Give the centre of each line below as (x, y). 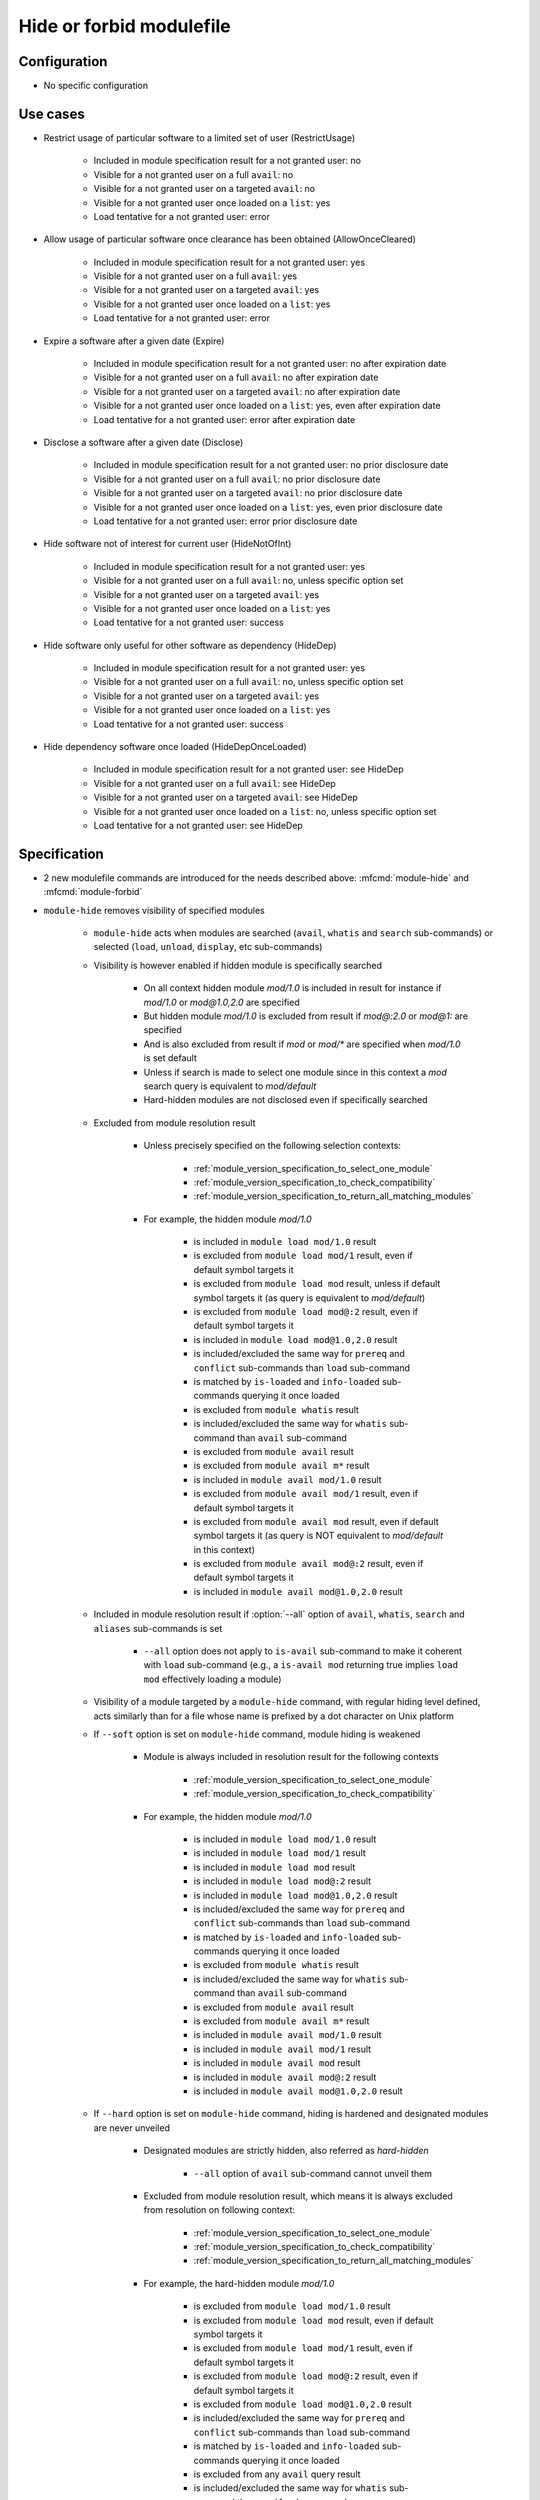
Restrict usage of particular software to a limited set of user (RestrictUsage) (199, 137)
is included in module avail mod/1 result (282, 2049)
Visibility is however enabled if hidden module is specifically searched (238, 965)
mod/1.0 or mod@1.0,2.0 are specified (221, 1002)
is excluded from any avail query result (277, 2474)
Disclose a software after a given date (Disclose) (143, 442)
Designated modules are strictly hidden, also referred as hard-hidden (286, 2151)
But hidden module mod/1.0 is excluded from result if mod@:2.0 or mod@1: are (306, 1016)
